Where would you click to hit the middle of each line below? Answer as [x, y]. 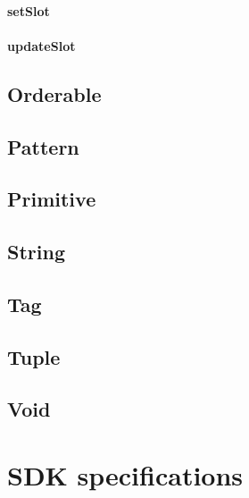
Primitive [52, 199]
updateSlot [41, 45]
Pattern [43, 146]
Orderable [54, 93]
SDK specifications [125, 475]
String [36, 252]
